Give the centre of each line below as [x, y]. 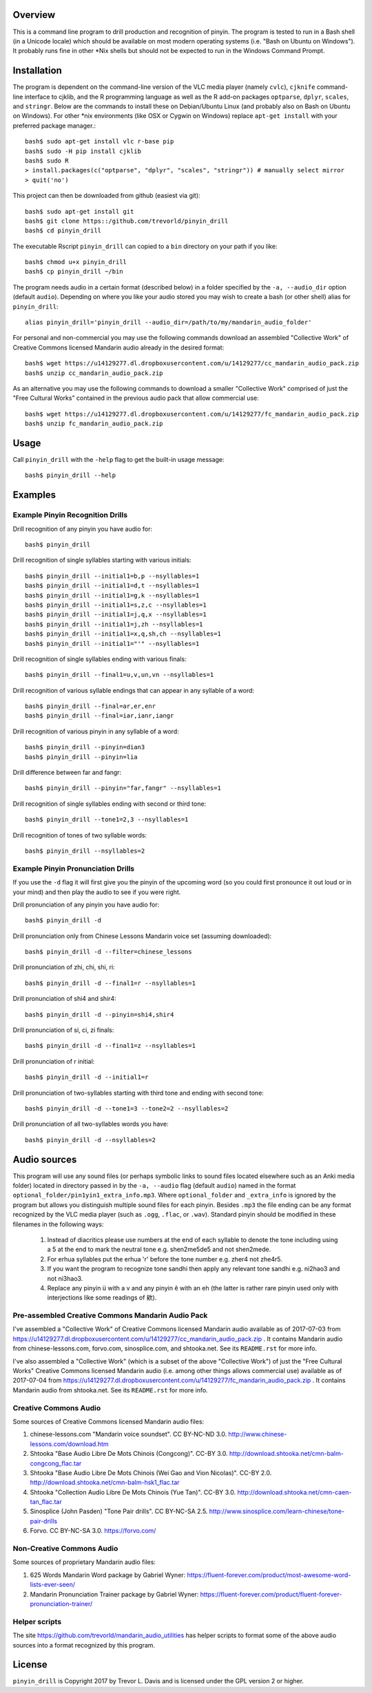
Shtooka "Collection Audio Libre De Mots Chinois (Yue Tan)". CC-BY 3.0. [133, 1492]
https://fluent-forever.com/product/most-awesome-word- [269, 1574]
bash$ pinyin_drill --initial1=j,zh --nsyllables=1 [114, 624]
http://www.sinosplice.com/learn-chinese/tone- [277, 1511]
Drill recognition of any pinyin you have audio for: [83, 529]
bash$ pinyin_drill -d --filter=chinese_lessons [108, 952]
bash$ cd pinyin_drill [63, 231]
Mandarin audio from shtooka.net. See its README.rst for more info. [110, 1390]
